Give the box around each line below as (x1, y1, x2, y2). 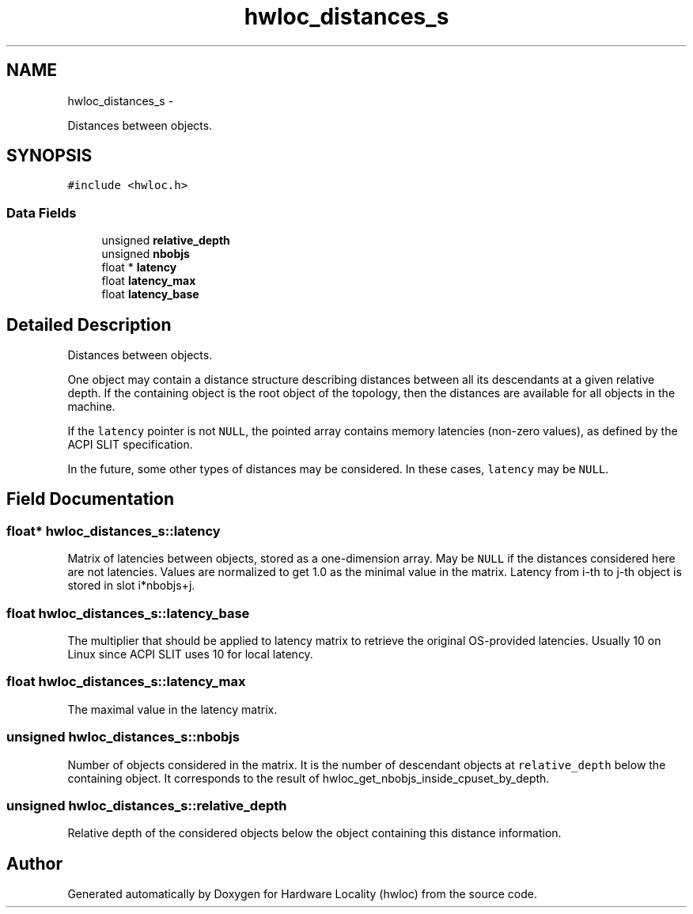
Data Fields (6, 204, 77, 221)
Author (6, 853, 62, 874)
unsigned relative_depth (101, 233, 230, 248)
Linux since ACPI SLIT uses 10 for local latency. (67, 647, 313, 661)
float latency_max (101, 274, 196, 288)
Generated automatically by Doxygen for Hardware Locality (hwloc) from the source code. (67, 887, 537, 901)
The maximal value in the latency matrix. (67, 702, 278, 716)
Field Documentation (6, 489, 174, 510)
